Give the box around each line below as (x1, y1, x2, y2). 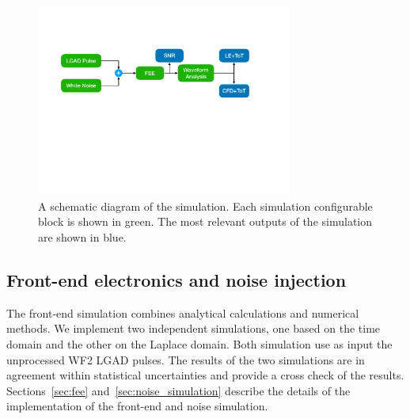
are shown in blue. (38, 228, 127, 245)
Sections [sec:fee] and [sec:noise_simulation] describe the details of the (6, 382, 351, 398)
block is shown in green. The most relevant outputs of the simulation (38, 213, 373, 230)
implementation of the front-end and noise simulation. (6, 398, 268, 414)
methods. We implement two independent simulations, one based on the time (6, 320, 381, 337)
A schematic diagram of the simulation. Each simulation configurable (38, 197, 373, 214)
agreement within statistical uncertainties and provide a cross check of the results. (6, 367, 404, 383)
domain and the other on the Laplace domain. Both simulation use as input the (6, 335, 393, 352)
